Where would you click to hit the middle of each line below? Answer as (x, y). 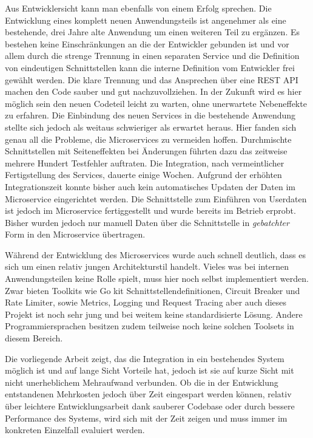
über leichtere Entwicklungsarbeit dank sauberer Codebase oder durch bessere (150, 406)
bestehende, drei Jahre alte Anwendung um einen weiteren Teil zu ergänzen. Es (153, 32)
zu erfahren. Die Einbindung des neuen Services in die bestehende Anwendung (150, 115)
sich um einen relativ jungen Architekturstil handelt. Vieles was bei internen (147, 266)
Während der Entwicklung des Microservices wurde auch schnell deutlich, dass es (155, 254)
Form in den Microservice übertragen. (75, 234)
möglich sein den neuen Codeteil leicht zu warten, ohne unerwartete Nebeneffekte (156, 103)
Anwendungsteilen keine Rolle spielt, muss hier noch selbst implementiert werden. (157, 279)
